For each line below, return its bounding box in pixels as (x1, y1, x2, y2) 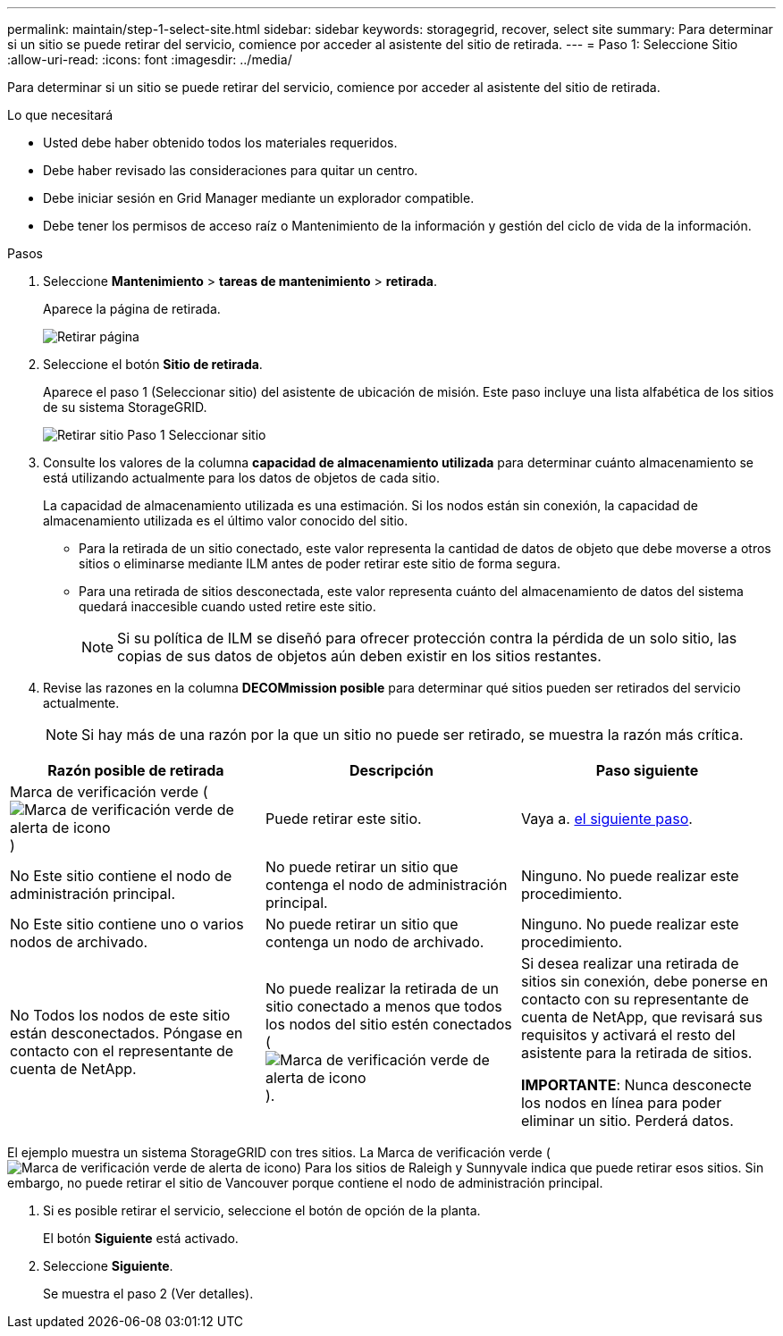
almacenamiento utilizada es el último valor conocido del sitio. (43, 513, 408, 528)
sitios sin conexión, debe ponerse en (520, 972, 769, 990)
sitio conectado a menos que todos (265, 997, 502, 1015)
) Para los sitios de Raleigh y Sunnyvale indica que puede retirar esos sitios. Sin (296, 1160, 764, 1175)
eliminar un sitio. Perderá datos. (520, 1112, 734, 1130)
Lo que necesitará (7, 107, 114, 122)
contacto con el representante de (10, 1042, 234, 1060)
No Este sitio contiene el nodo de (10, 867, 232, 885)
